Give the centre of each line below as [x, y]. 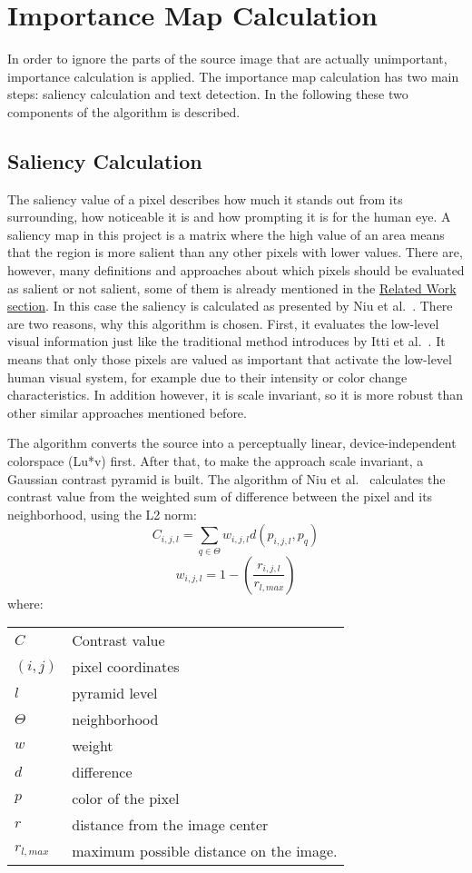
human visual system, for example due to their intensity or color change [207, 377]
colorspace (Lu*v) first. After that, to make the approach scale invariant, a [216, 461]
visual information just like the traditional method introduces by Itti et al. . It [226, 341]
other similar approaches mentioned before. [127, 412]
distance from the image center [170, 825]
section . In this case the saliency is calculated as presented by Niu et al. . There [230, 306]
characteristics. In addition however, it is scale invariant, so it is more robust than [236, 395]
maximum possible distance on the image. [205, 851]
